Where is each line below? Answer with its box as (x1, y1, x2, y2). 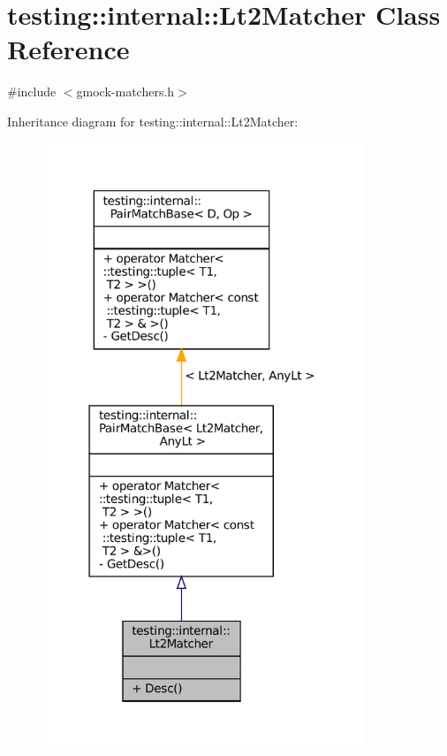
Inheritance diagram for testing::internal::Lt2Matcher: (7, 111, 299, 130)
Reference (7, 31, 130, 67)
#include (7, 82, 57, 101)
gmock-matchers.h (76, 82, 175, 101)
